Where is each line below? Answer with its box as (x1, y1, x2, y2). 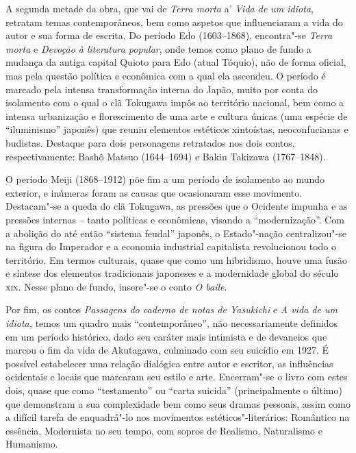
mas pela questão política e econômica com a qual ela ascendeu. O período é (5, 68, 326, 82)
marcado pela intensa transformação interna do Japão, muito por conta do (5, 82, 318, 96)
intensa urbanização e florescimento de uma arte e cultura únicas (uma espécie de (5, 108, 348, 123)
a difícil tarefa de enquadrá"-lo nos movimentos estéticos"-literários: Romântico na (5, 410, 350, 424)
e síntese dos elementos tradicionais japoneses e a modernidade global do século (5, 266, 339, 280)
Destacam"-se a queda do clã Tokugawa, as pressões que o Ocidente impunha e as (5, 199, 348, 213)
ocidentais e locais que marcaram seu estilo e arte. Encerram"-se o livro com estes (5, 369, 348, 384)
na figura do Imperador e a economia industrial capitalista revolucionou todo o (5, 239, 336, 254)
